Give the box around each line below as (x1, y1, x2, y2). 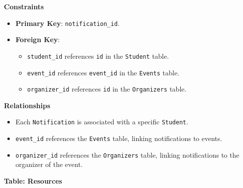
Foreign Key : (15, 34, 60, 45)
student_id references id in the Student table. (27, 50, 169, 61)
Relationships (4, 100, 50, 110)
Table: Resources (4, 175, 62, 186)
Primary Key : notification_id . (15, 18, 120, 28)
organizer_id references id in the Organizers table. (27, 84, 187, 94)
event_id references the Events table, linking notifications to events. (15, 133, 222, 143)
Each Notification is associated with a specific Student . (15, 117, 189, 127)
